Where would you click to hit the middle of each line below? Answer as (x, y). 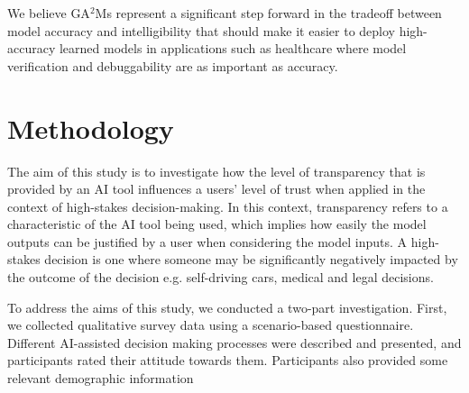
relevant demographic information (101, 378)
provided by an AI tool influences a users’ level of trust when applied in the (216, 189)
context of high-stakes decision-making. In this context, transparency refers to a (228, 206)
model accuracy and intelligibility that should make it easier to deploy (201, 30)
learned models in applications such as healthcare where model (233, 48)
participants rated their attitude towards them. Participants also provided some (228, 360)
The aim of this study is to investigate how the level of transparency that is (216, 171)
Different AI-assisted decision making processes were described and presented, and (234, 342)
